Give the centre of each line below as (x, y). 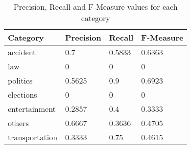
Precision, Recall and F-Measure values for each (95, 7)
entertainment (32, 109)
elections (23, 95)
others (18, 123)
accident (22, 52)
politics (20, 80)
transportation (33, 137)
